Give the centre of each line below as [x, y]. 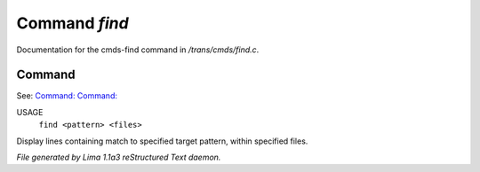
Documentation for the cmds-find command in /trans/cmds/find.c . [138, 50]
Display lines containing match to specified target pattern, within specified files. [162, 141]
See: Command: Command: [67, 96]
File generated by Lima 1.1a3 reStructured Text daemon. [119, 157]
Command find [72, 23]
